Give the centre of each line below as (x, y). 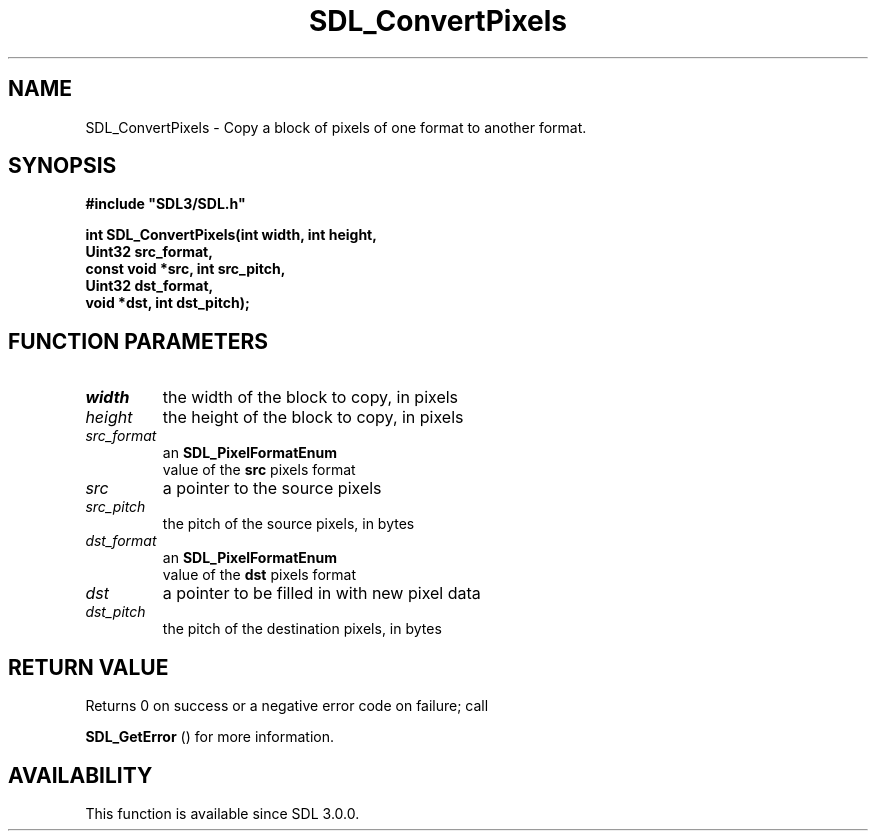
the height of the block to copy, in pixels (313, 417)
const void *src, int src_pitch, (185, 269)
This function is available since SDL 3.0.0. (222, 813)
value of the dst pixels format (259, 575)
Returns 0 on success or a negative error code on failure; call (287, 706)
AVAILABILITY (80, 775)
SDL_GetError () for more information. (210, 737)
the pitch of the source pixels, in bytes (288, 524)
